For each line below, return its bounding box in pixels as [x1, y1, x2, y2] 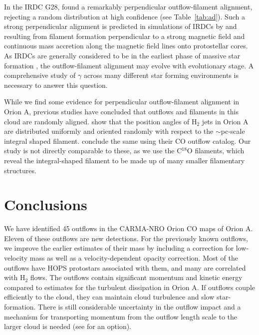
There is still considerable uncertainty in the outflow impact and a [38, 301, 241, 312]
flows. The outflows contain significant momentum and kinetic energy [30, 272, 243, 283]
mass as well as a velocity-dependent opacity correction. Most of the [29, 253, 239, 263]
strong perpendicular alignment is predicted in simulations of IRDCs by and [4, 21, 237, 31]
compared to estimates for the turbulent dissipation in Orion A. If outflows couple [4, 282, 256, 292]
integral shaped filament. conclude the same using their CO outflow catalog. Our [4, 135, 251, 146]
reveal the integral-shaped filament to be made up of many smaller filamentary [4, 155, 245, 165]
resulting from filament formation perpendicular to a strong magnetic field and [4, 30, 245, 41]
